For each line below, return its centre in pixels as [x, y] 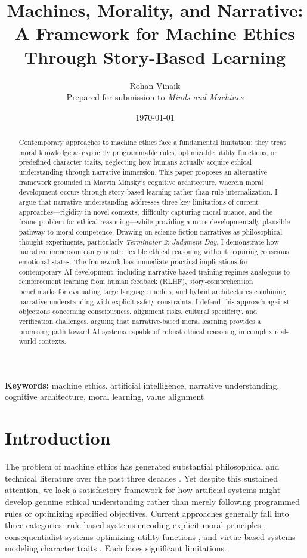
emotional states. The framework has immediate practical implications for [133, 261]
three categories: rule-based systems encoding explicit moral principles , [136, 525]
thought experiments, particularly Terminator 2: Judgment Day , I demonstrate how [149, 241]
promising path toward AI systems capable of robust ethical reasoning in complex [145, 331]
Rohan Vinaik [155, 85]
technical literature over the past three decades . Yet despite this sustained [141, 478]
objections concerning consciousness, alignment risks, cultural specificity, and [138, 311]
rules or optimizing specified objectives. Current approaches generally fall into [147, 513]
